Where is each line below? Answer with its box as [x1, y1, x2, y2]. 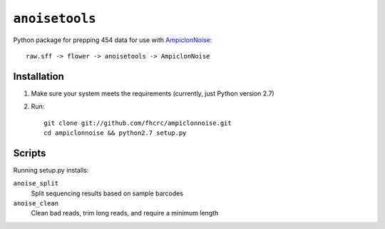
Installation [13, 70, 64, 82]
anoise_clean [13, 200, 59, 208]
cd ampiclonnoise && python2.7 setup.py [43, 129, 187, 137]
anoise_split [13, 179, 59, 188]
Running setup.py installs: [13, 166, 89, 174]
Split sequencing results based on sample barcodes [31, 189, 184, 198]
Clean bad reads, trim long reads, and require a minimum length [31, 209, 219, 218]
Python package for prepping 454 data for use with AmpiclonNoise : [13, 36, 212, 44]
